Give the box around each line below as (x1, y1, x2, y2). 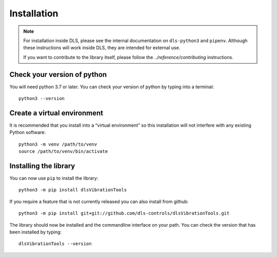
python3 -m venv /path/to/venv (18, 141, 97, 147)
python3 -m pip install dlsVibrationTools (18, 187, 127, 193)
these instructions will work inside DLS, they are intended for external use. (23, 45, 181, 51)
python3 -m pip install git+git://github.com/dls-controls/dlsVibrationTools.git (18, 210, 230, 216)
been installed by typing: (9, 229, 62, 235)
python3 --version (18, 95, 65, 102)
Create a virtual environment (9, 108, 104, 117)
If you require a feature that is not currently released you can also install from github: (9, 198, 189, 205)
